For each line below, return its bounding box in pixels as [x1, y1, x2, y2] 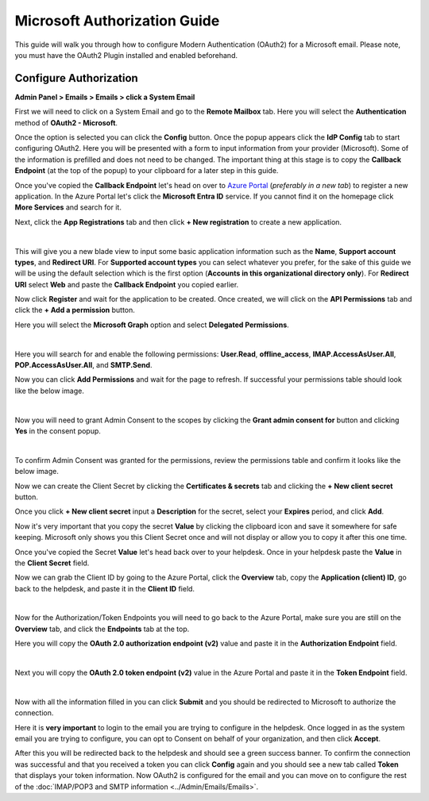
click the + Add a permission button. [14, 306, 135, 315]
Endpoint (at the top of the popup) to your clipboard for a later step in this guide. [14, 166, 279, 175]
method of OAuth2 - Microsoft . [14, 117, 118, 127]
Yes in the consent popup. [14, 426, 101, 436]
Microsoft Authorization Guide [14, 12, 220, 29]
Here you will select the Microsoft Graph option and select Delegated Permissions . [14, 320, 289, 329]
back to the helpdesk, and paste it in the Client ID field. [14, 583, 195, 593]
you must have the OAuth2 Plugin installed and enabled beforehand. [14, 50, 238, 60]
